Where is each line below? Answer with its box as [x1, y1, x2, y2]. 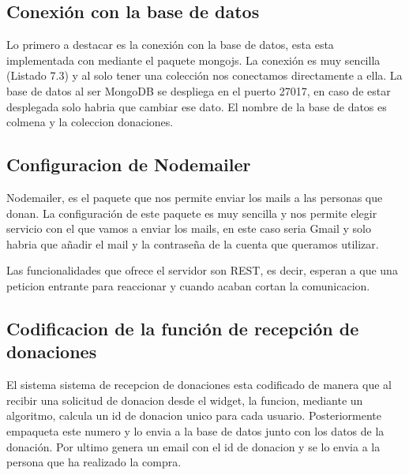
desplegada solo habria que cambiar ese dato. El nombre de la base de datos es [6, 98, 387, 114]
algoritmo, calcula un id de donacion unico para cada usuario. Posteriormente [6, 407, 382, 424]
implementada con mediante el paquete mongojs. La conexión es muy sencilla [6, 51, 381, 68]
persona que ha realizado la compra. [6, 454, 182, 470]
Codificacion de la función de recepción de [6, 316, 359, 340]
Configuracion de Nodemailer [6, 152, 251, 177]
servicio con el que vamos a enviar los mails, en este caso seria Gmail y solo [6, 220, 371, 237]
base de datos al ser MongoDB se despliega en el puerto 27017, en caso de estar [6, 82, 391, 99]
